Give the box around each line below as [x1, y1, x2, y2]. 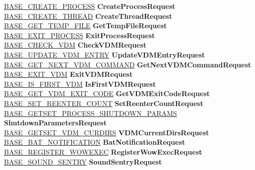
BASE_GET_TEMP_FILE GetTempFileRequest [4, 20, 167, 31]
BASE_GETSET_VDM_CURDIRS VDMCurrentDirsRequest [4, 127, 209, 137]
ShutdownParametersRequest [4, 117, 107, 128]
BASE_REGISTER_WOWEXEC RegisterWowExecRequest [4, 146, 202, 157]
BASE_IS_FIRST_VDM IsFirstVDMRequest [4, 78, 156, 89]
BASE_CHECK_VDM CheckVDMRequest [4, 40, 147, 50]
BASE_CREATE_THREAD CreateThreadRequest [4, 10, 172, 21]
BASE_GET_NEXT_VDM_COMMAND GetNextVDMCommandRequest [4, 59, 252, 69]
